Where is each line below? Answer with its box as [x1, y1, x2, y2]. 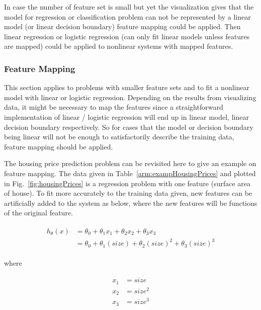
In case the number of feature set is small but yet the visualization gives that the [4, 2, 254, 12]
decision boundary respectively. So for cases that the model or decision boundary [4, 121, 253, 132]
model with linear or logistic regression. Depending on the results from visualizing [4, 92, 256, 102]
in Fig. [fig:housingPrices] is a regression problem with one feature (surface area [4, 178, 250, 188]
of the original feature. [4, 207, 73, 218]
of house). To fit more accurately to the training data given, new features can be [4, 188, 252, 198]
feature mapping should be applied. [4, 141, 113, 151]
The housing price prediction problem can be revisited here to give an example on [4, 158, 256, 169]
